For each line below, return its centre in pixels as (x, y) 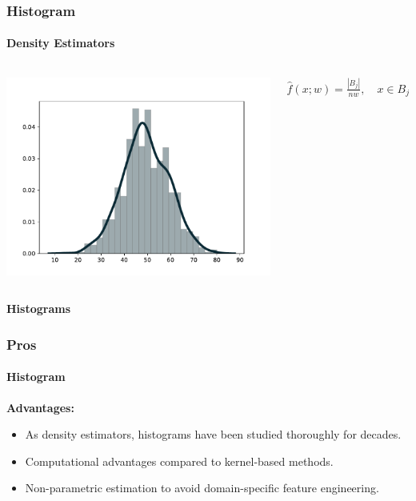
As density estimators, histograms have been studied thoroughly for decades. (213, 434)
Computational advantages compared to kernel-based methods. (179, 461)
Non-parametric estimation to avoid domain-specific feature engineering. (202, 488)
